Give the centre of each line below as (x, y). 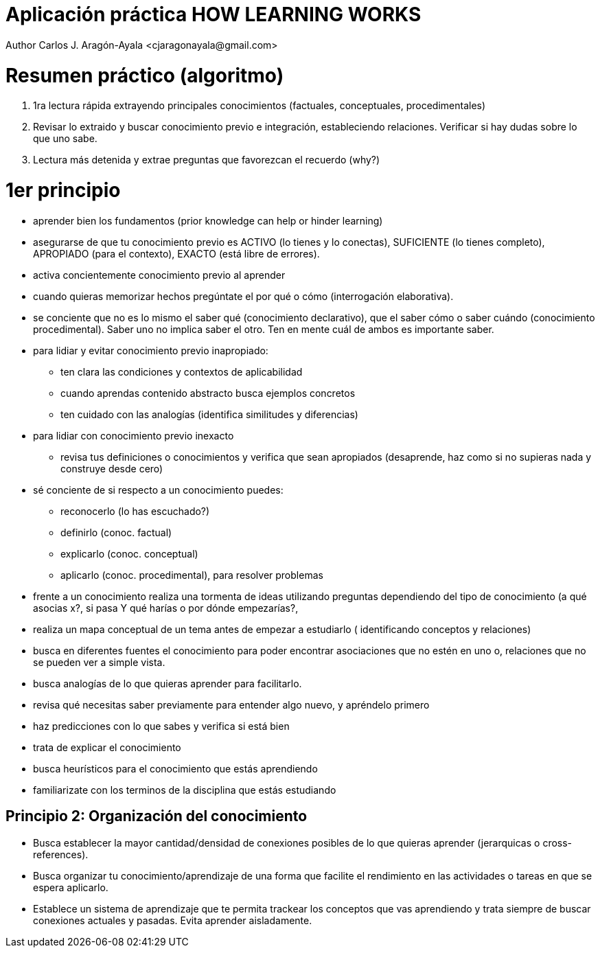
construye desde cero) (112, 468)
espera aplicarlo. (71, 887)
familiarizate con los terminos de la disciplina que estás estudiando (185, 790)
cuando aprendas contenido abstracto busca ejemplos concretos (208, 393)
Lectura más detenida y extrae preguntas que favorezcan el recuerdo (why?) (207, 160)
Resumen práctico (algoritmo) (145, 75)
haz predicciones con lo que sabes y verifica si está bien (161, 726)
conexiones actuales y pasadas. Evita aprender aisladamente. (173, 920)
